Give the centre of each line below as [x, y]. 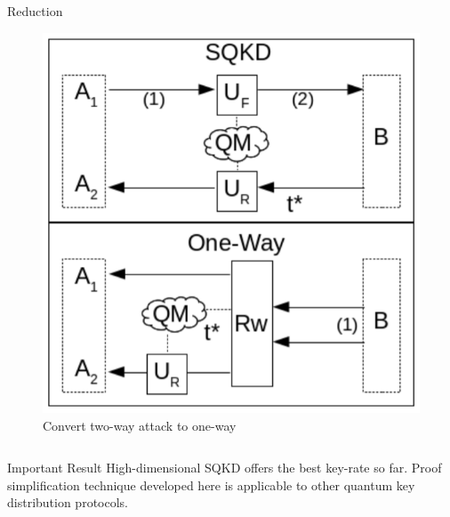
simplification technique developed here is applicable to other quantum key [211, 485]
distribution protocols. [68, 502]
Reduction [35, 11]
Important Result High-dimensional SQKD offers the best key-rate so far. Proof [225, 468]
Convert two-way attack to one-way [140, 425]
